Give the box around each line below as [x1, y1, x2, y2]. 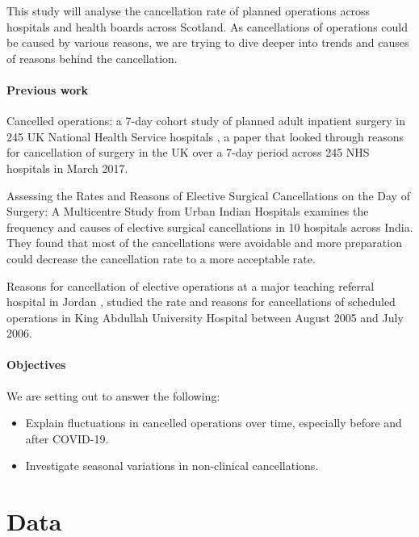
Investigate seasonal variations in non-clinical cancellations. [25, 457, 319, 474]
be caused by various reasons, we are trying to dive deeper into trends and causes [6, 34, 409, 51]
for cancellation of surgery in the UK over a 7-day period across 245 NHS [6, 144, 370, 161]
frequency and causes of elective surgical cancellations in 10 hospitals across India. [6, 218, 413, 235]
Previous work [6, 81, 89, 98]
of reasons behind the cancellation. [6, 49, 178, 66]
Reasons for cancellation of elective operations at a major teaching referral [6, 277, 375, 294]
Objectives [6, 356, 66, 373]
